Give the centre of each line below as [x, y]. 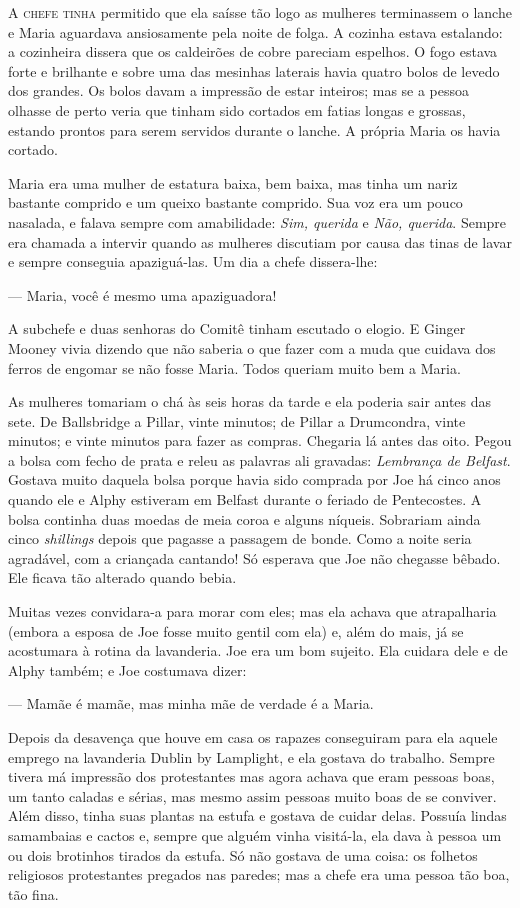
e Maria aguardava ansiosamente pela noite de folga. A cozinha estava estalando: [255, 31]
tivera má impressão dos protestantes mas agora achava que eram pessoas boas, [251, 776]
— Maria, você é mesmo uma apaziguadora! [142, 294]
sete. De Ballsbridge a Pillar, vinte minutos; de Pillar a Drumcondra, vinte [237, 420]
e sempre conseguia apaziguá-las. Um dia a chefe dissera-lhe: [193, 261]
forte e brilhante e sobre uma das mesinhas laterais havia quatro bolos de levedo [254, 70]
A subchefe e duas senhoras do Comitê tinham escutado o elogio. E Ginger [237, 328]
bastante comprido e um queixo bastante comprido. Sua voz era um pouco [235, 202]
